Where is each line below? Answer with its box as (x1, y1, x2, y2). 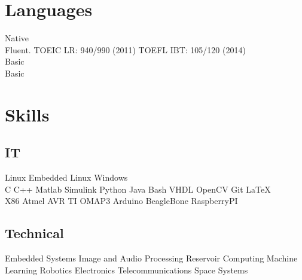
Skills (5, 102, 50, 126)
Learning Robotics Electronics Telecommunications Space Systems (5, 263, 248, 276)
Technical (5, 224, 64, 242)
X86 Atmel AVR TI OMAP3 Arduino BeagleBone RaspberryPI (5, 194, 238, 207)
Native (5, 32, 29, 44)
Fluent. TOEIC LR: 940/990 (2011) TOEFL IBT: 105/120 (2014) (5, 43, 246, 56)
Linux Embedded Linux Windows (5, 171, 128, 184)
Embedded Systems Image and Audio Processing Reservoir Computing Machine (5, 252, 298, 264)
